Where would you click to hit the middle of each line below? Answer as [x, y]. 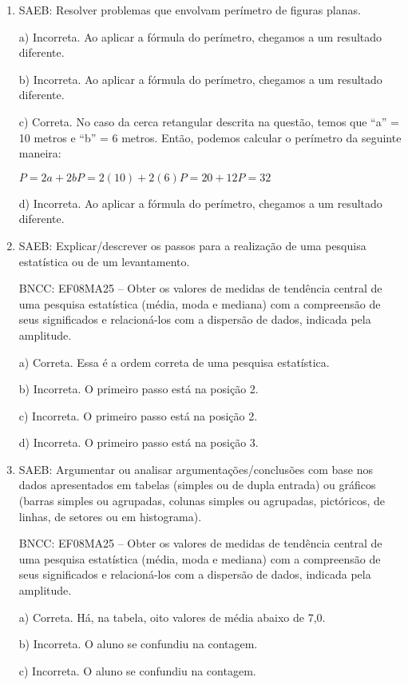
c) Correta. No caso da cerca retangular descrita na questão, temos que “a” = [209, 121]
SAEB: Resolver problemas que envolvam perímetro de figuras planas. [190, 10]
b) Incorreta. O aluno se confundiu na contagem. [138, 644]
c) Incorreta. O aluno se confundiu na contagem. [137, 670]
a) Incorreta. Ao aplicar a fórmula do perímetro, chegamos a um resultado [200, 36]
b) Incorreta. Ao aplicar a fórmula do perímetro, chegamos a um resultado [200, 79]
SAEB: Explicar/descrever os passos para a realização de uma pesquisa [192, 245]
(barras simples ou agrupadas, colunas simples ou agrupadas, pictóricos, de [202, 501]
